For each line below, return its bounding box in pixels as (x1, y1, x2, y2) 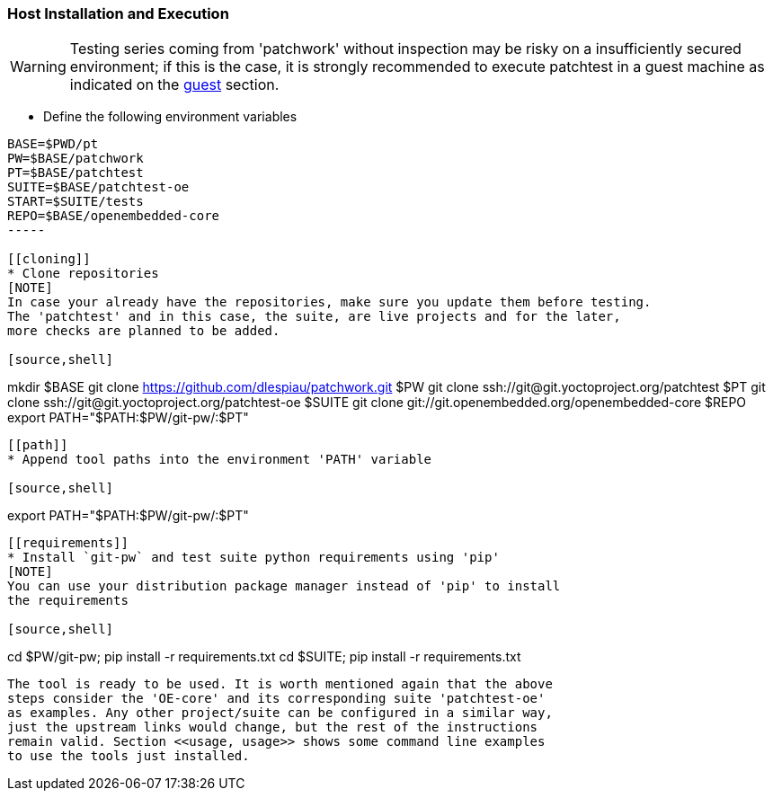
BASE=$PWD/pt (7, 137, 99, 152)
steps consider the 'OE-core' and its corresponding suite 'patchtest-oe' (7, 691, 546, 706)
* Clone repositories (7, 266, 159, 281)
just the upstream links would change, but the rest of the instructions (7, 720, 538, 735)
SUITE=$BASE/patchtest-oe (7, 180, 190, 195)
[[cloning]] (7, 252, 91, 267)
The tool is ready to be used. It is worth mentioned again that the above (7, 677, 553, 692)
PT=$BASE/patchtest (7, 165, 144, 181)
